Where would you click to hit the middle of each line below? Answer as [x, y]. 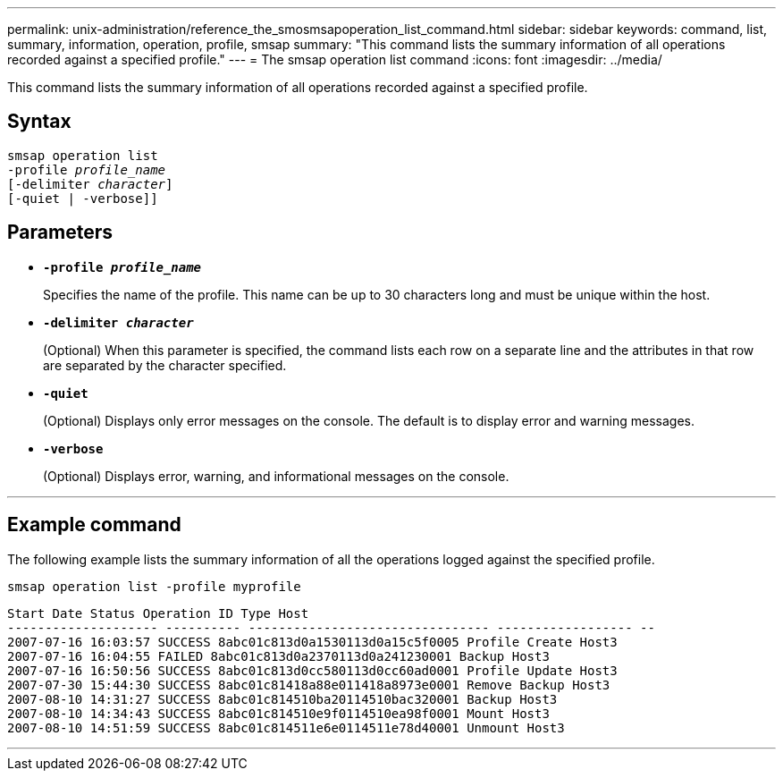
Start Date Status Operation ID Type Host [158, 613]
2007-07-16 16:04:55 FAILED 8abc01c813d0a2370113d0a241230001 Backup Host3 [278, 656]
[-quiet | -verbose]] [83, 198]
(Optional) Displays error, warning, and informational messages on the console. [276, 476]
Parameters [60, 233]
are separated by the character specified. [165, 365]
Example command [94, 525]
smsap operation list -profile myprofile [154, 586]
